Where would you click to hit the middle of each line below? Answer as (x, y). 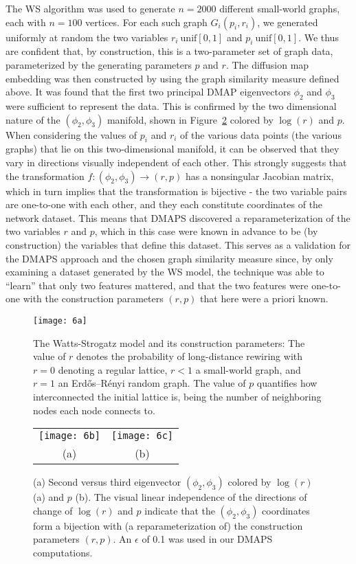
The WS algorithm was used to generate (90, 8)
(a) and (49, 497)
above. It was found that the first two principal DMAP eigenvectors (148, 92)
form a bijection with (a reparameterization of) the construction (168, 525)
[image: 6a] (60, 320)
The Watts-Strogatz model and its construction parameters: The (169, 342)
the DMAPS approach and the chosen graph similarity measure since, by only (169, 258)
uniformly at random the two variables (87, 37)
